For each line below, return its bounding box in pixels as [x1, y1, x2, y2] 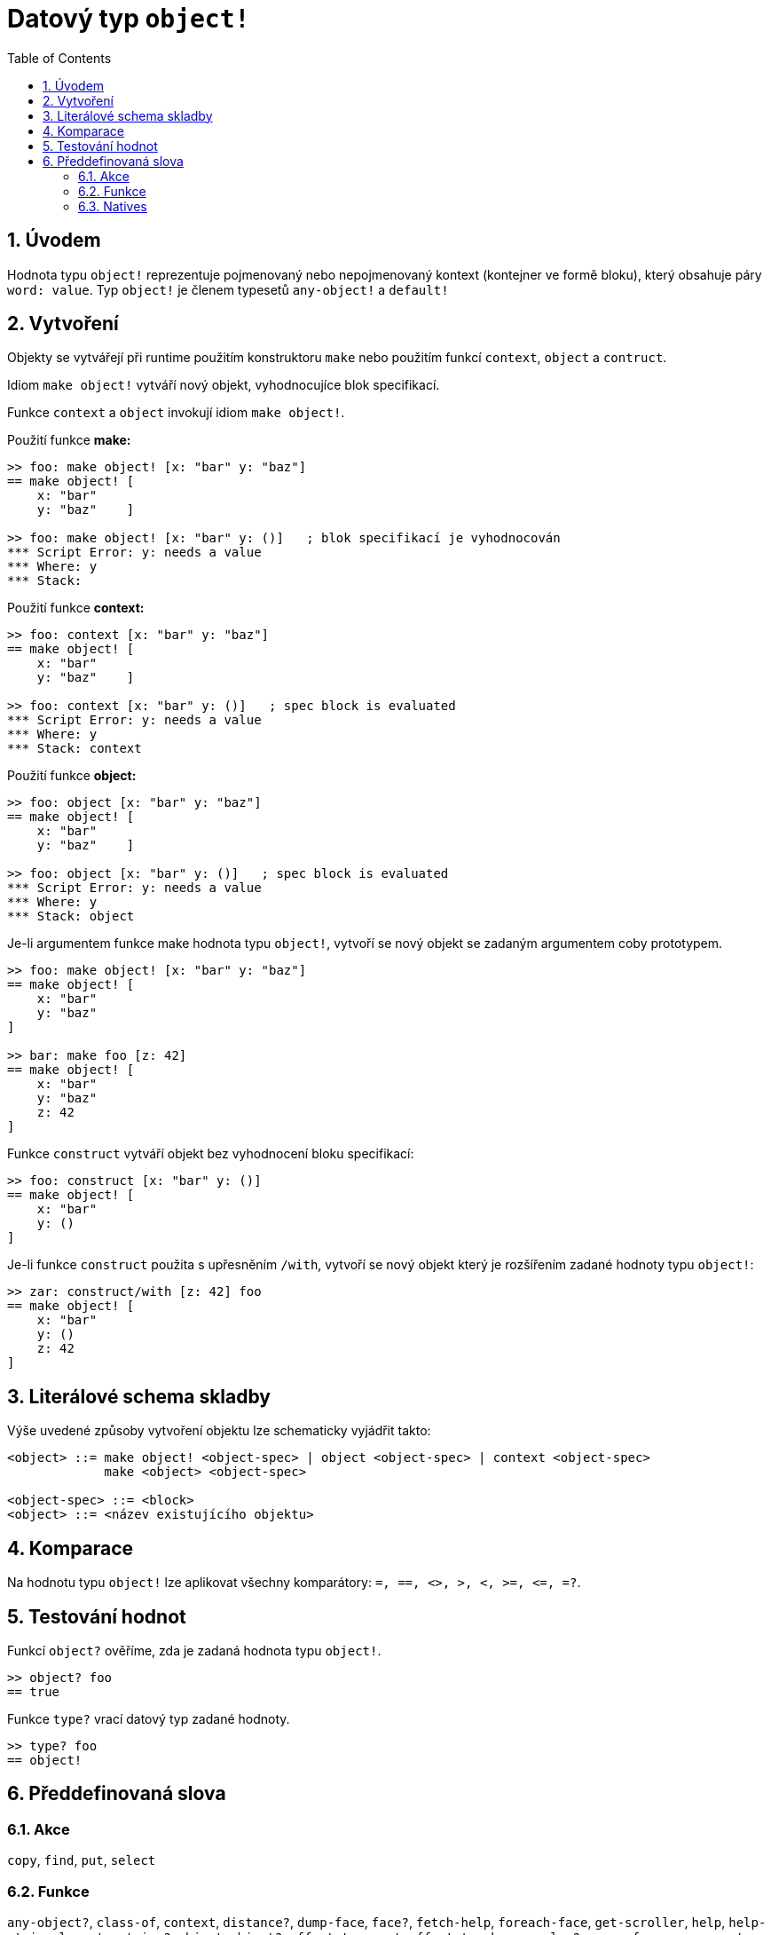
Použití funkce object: [7, 768, 137, 784]
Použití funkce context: [7, 600, 145, 616]
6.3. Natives [78, 198, 147, 214]
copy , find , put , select [7, 1852, 156, 1868]
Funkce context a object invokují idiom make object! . [7, 405, 345, 421]
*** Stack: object [7, 909, 135, 924]
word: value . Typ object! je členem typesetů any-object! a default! [7, 281, 449, 297]
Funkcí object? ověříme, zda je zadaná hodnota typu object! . [7, 1642, 382, 1658]
